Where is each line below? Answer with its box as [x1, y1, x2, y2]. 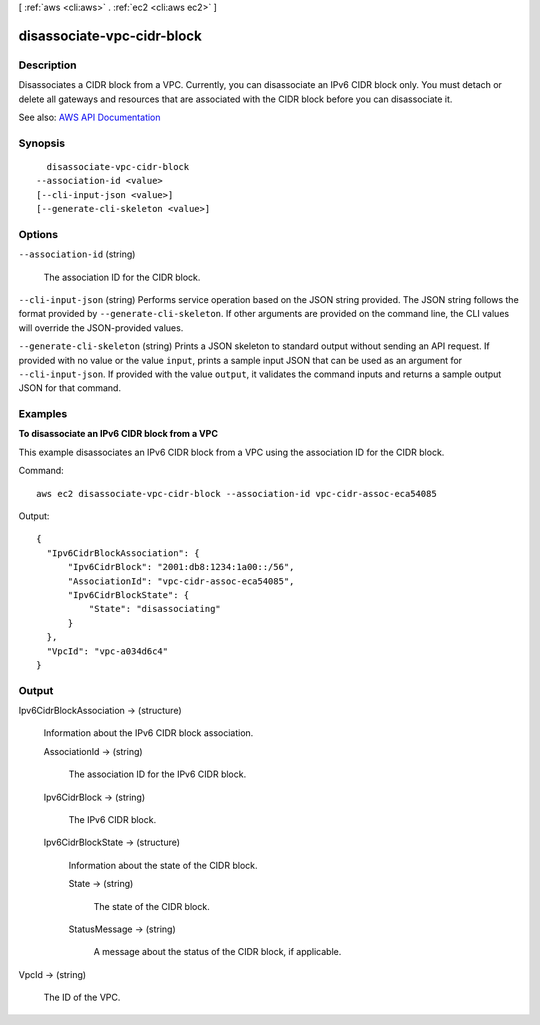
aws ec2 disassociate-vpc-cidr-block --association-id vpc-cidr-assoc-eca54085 [36, 488, 437, 499]
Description [18, 58, 77, 72]
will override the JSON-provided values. [18, 321, 184, 334]
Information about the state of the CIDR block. [68, 859, 258, 871]
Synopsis [18, 136, 65, 150]
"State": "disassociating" [88, 603, 222, 615]
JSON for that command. [18, 382, 122, 394]
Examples [18, 407, 68, 421]
